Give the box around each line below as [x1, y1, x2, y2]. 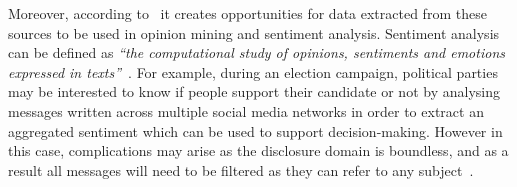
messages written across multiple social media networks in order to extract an [8, 100, 484, 121]
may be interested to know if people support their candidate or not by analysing [8, 81, 500, 102]
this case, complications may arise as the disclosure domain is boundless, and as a [8, 140, 509, 161]
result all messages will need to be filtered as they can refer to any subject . [8, 159, 474, 180]
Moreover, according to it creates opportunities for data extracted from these [8, 3, 487, 23]
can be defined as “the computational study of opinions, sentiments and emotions [8, 42, 505, 63]
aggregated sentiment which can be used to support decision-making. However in [8, 120, 503, 141]
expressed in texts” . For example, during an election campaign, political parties [8, 61, 498, 82]
